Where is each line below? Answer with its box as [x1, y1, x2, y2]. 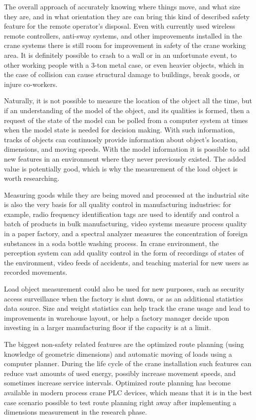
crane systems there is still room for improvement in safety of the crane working [4, 40, 246, 50]
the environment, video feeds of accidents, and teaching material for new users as [4, 257, 249, 267]
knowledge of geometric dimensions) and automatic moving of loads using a [4, 348, 232, 359]
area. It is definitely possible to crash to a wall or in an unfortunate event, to [4, 49, 237, 60]
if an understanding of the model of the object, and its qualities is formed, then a [4, 105, 250, 115]
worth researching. [4, 173, 60, 183]
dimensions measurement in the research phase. [4, 407, 147, 417]
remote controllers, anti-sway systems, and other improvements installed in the [4, 30, 242, 41]
